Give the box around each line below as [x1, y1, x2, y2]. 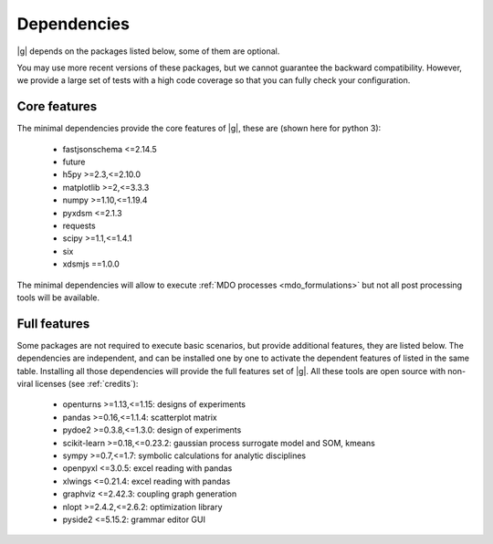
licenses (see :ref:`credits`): [35, 379, 139, 389]
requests [62, 220, 96, 231]
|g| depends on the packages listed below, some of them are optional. [16, 46, 280, 57]
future [62, 156, 86, 168]
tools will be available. [16, 292, 100, 303]
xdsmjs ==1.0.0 [62, 258, 121, 269]
